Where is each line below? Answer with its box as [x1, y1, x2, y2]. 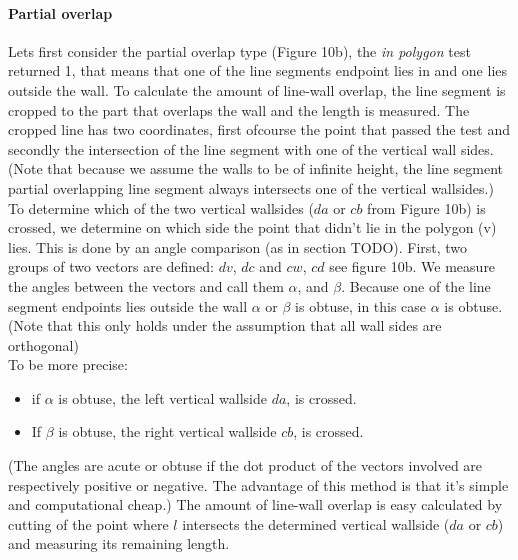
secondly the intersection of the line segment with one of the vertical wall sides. [8, 138, 494, 159]
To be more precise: [8, 354, 128, 375]
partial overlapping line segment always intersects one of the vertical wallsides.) [8, 177, 494, 198]
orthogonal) [8, 334, 79, 355]
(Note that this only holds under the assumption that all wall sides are [8, 315, 442, 336]
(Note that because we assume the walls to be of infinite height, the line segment [8, 158, 503, 179]
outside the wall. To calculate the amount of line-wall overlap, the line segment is [8, 79, 506, 100]
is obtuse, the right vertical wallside [58, 421, 277, 442]
